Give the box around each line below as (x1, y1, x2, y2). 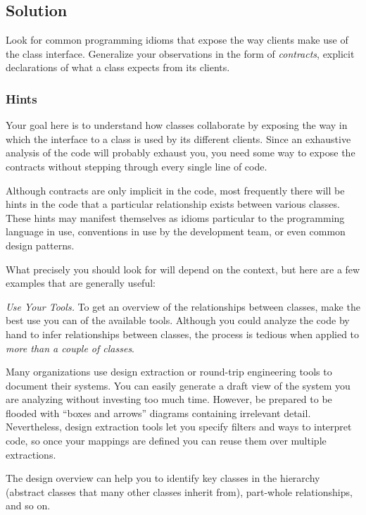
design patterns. (6, 237, 75, 252)
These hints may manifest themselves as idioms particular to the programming (6, 210, 345, 225)
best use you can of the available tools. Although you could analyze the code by (6, 313, 350, 328)
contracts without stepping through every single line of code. (6, 159, 267, 173)
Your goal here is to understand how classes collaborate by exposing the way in (6, 118, 348, 132)
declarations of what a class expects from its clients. (6, 60, 230, 75)
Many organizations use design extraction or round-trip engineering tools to (6, 364, 332, 379)
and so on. (6, 498, 51, 513)
